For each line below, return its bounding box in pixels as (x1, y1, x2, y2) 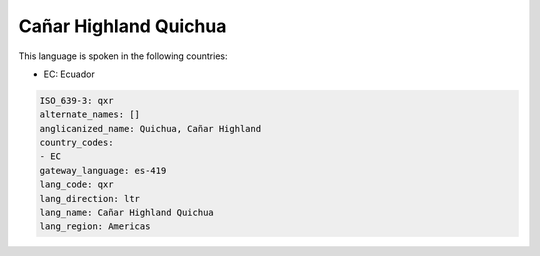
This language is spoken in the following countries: (18, 50, 228, 62)
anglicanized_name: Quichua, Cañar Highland (39, 123, 262, 134)
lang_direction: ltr (39, 193, 140, 204)
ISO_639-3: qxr (39, 95, 114, 106)
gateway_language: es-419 (39, 165, 167, 176)
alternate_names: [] (39, 109, 140, 120)
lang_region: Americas (39, 221, 151, 232)
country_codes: (39, 137, 114, 149)
